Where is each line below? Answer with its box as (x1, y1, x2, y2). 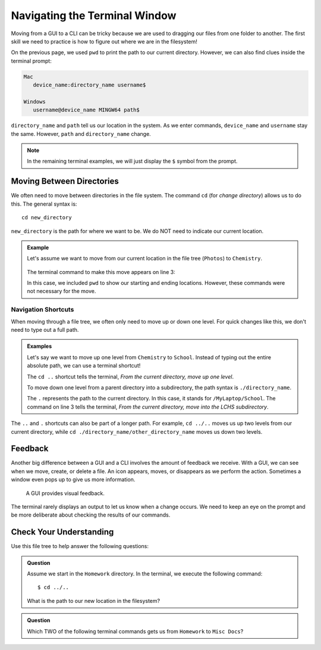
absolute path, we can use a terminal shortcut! (27, 362, 141, 369)
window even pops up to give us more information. (11, 476, 136, 483)
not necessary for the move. (27, 288, 96, 295)
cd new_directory (21, 214, 72, 221)
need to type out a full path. (11, 326, 79, 333)
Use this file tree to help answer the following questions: (11, 543, 149, 550)
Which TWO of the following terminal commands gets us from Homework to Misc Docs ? (27, 627, 244, 635)
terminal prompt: (11, 57, 52, 64)
